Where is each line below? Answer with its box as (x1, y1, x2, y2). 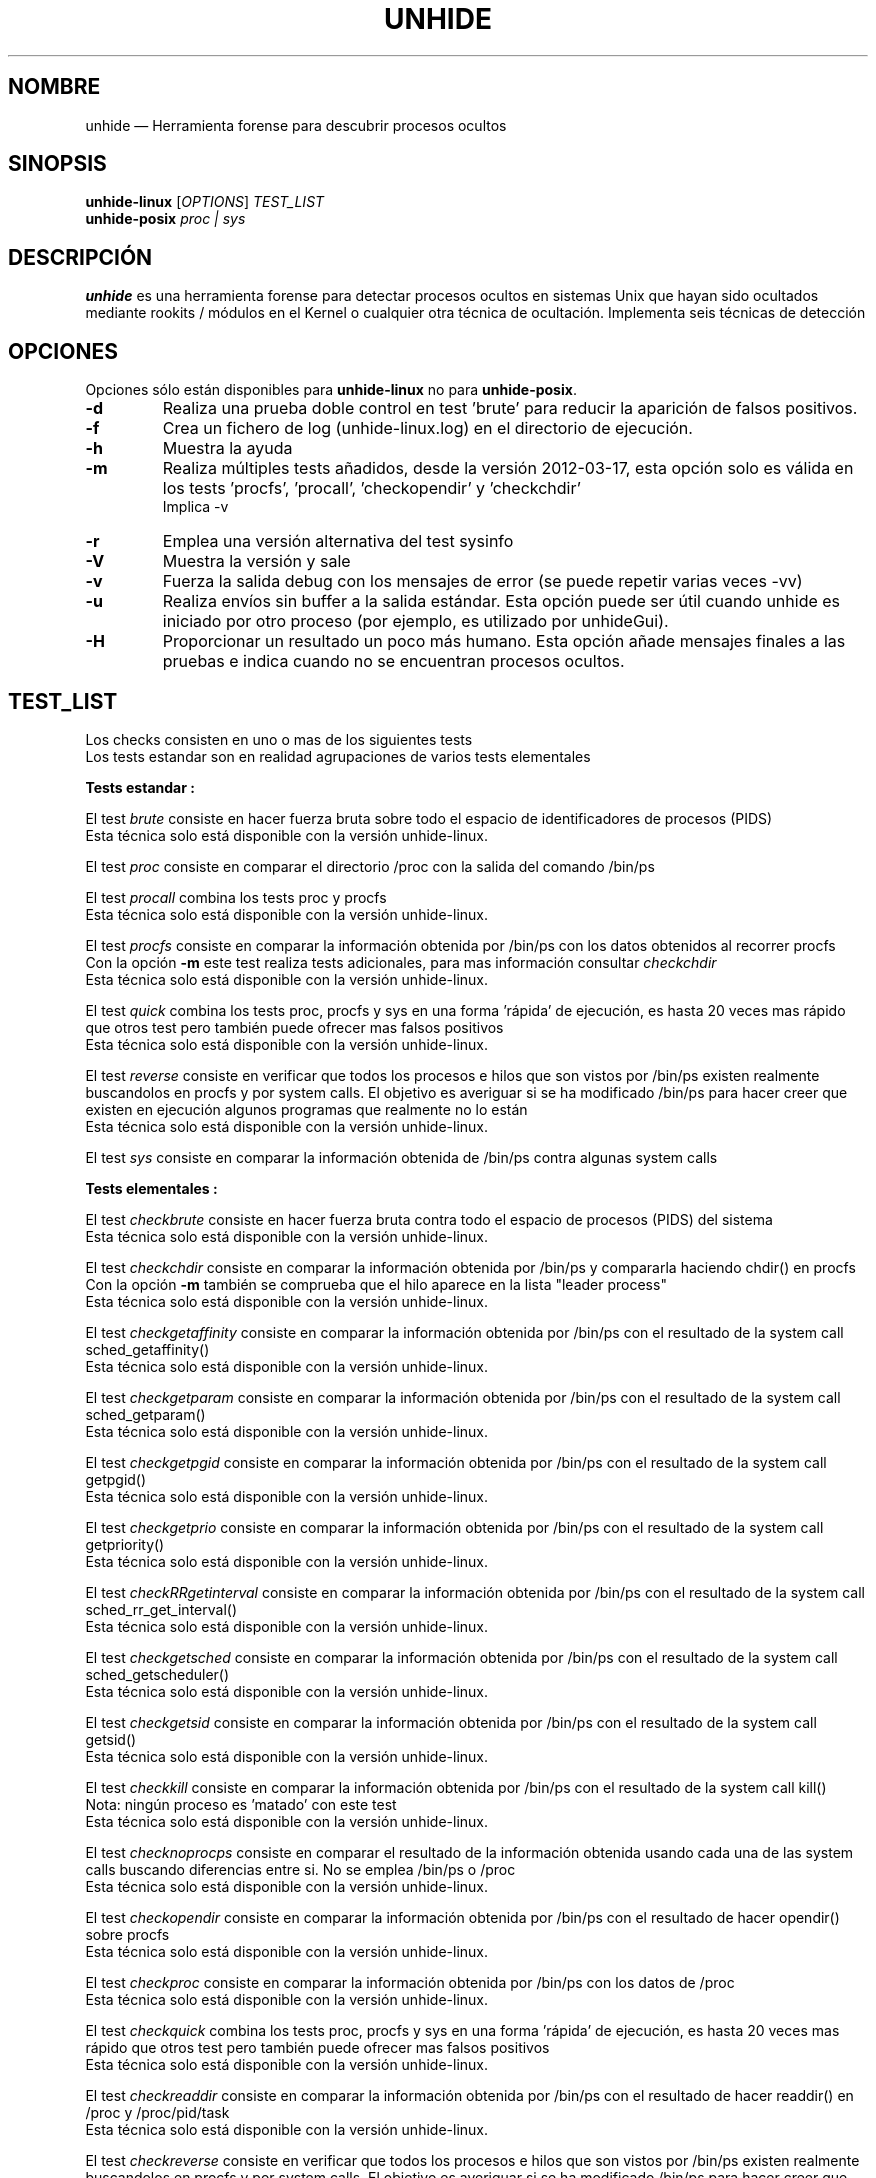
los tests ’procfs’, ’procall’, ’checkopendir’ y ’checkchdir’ (162, 478, 581, 499)
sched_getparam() (85, 1405, 206, 1423)
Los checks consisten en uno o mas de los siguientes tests (85, 730, 473, 748)
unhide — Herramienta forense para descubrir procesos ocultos (85, 116, 507, 134)
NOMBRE (8, 74, 101, 100)
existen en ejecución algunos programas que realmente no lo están (85, 1100, 528, 1118)
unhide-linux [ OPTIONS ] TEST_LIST (85, 193, 325, 211)
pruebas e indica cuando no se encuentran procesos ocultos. (162, 651, 625, 672)
